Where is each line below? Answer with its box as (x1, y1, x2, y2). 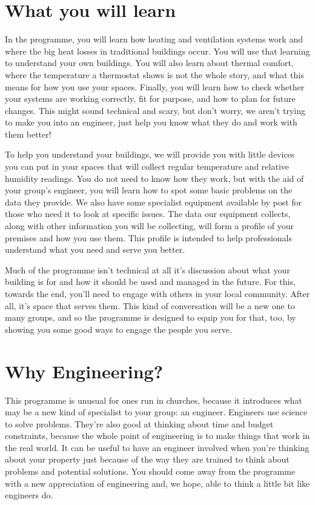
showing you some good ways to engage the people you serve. (5, 323, 232, 335)
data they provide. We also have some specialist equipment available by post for (5, 195, 302, 208)
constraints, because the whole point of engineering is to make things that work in (5, 429, 310, 442)
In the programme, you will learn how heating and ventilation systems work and (5, 33, 303, 45)
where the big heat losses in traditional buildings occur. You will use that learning (5, 44, 310, 57)
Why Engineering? (5, 358, 163, 383)
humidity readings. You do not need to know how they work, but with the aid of (5, 172, 304, 184)
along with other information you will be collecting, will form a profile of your (5, 219, 294, 232)
